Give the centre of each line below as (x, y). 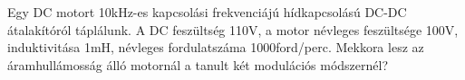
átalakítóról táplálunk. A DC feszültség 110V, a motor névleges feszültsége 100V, (233, 29)
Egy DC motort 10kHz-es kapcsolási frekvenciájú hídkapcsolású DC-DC (207, 12)
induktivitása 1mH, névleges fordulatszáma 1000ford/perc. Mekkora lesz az (216, 47)
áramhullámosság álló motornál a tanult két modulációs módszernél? (198, 64)
